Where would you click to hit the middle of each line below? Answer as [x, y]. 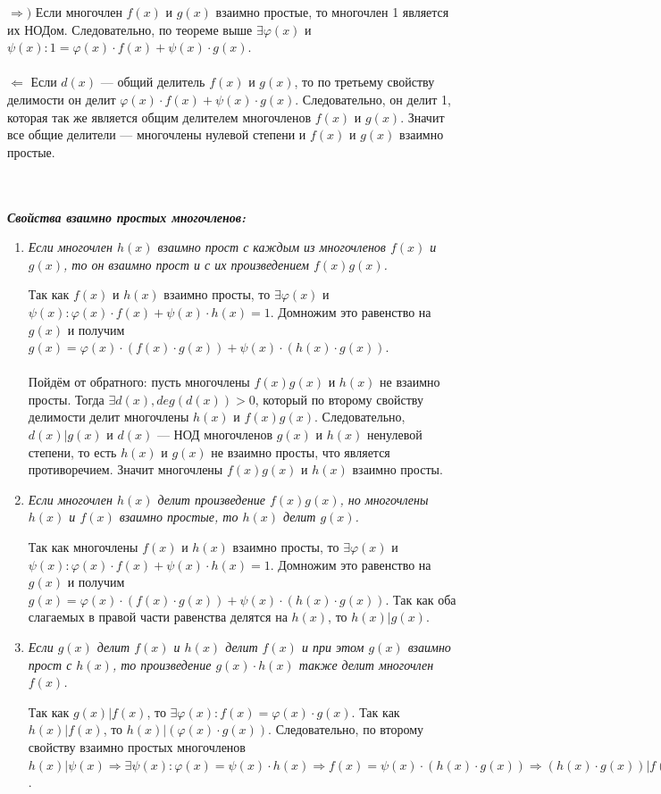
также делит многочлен [366, 664]
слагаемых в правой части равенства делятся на [158, 617]
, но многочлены [384, 499]
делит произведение [211, 499]
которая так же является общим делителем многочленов [159, 117]
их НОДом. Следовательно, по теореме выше [130, 29]
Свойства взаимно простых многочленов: [127, 217]
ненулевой [394, 435]
